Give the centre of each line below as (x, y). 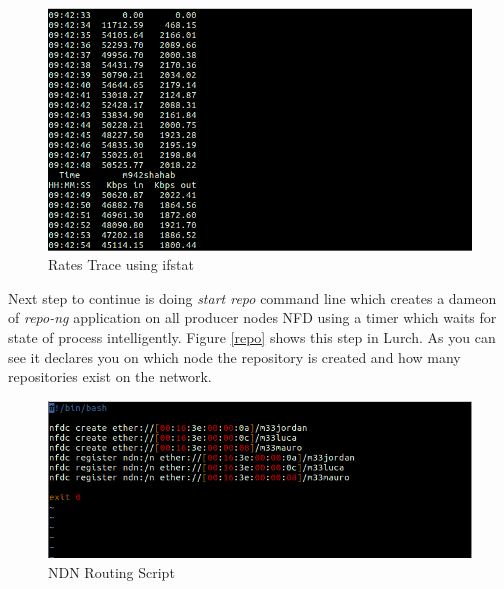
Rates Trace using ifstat (121, 264)
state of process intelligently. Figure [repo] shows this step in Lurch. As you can (252, 336)
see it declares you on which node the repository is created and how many (234, 356)
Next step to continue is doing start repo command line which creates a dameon (252, 297)
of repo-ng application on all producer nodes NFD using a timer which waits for (252, 317)
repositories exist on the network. (110, 376)
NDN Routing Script (111, 571)
